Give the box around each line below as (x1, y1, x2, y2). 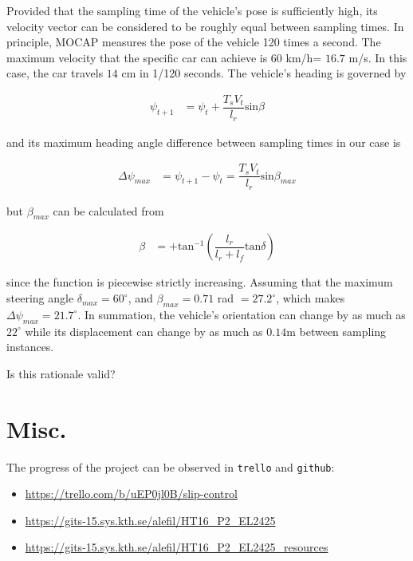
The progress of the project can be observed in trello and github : (6, 458, 335, 475)
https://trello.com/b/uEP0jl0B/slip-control (25, 485, 238, 502)
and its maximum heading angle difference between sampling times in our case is (6, 133, 401, 150)
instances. (6, 338, 54, 355)
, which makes (276, 290, 345, 306)
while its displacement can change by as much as (25, 322, 263, 339)
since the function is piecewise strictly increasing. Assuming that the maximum (6, 274, 393, 290)
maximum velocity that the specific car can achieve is (6, 49, 268, 65)
